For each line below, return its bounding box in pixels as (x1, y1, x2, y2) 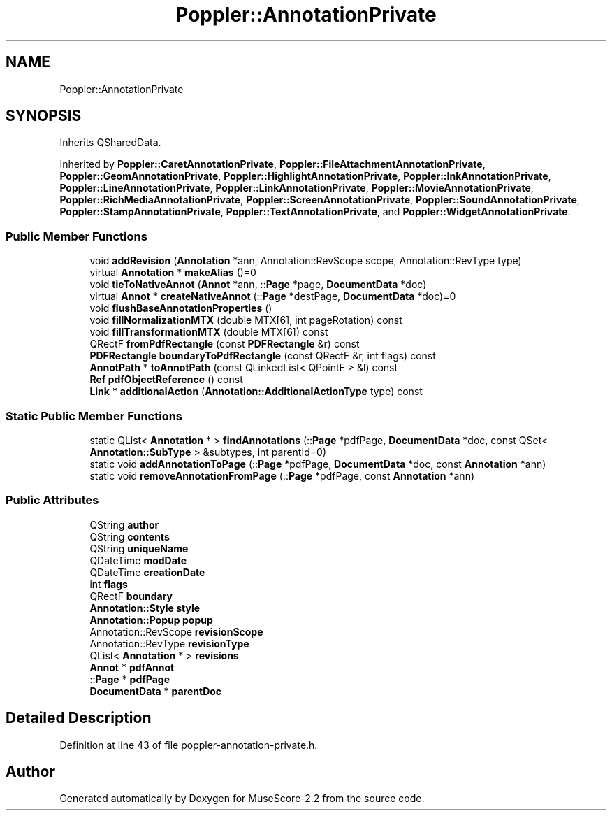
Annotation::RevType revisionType (89, 637, 249, 650)
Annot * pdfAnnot (89, 661, 175, 673)
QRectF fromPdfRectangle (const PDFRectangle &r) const (89, 338, 360, 350)
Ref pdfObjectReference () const (89, 373, 243, 386)
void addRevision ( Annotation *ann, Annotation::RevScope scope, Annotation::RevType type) (89, 255, 522, 267)
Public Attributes (6, 493, 99, 508)
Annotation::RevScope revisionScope (89, 625, 263, 638)
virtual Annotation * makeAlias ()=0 (89, 266, 256, 279)
